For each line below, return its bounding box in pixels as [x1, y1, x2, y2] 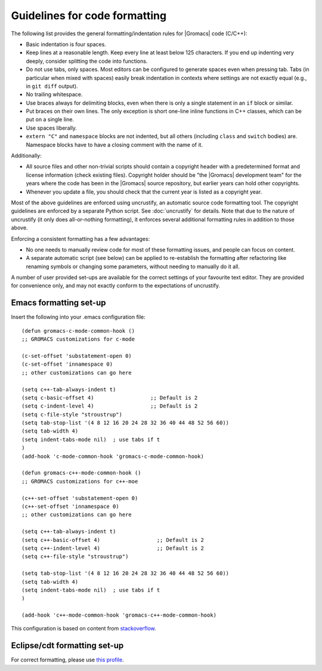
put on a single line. [26, 116, 75, 123]
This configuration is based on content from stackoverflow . [11, 625, 156, 632]
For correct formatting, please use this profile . [11, 656, 125, 663]
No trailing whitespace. [26, 91, 83, 98]
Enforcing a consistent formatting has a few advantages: [11, 235, 150, 242]
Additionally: [11, 152, 42, 160]
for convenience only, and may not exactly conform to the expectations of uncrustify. [11, 282, 221, 289]
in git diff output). [26, 82, 78, 90]
